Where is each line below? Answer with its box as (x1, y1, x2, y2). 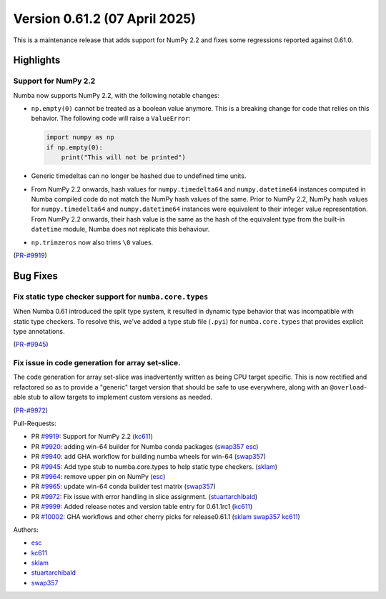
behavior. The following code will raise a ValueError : (31, 114, 191, 123)
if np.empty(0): (46, 143, 104, 152)
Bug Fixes (13, 269, 59, 282)
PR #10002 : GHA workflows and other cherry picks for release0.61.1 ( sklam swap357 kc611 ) (31, 512, 300, 521)
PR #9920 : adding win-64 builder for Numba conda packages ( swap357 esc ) (31, 442, 259, 450)
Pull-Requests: (13, 419, 56, 427)
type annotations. (13, 327, 65, 335)
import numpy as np (46, 133, 114, 142)
